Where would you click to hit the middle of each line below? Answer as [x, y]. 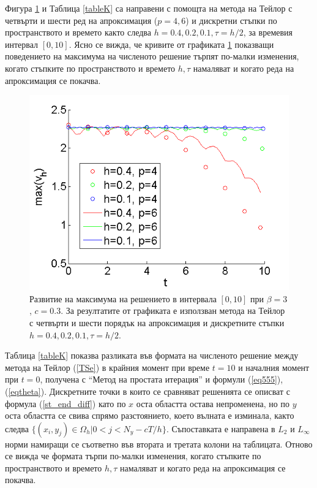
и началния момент [274, 367]
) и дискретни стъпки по [231, 20]
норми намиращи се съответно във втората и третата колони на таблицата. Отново [159, 444]
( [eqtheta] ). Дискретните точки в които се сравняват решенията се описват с [147, 391]
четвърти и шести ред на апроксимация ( [81, 20]
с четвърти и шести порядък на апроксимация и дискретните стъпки [157, 322]
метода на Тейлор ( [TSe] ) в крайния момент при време [107, 367]
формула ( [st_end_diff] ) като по [65, 403]
